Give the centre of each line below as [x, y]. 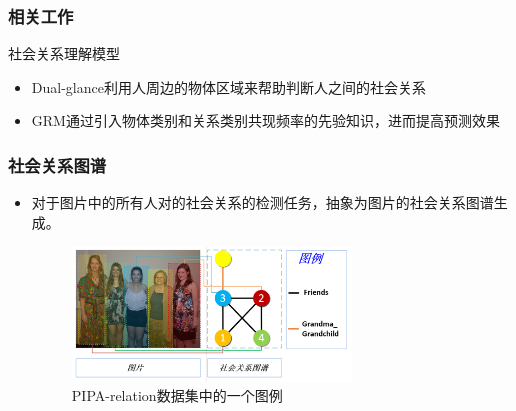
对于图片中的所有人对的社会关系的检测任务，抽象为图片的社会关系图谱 [262, 202]
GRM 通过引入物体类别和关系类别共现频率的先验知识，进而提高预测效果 [265, 120]
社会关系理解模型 [64, 53]
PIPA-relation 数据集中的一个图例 [177, 395]
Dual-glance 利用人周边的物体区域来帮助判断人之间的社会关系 [228, 86]
